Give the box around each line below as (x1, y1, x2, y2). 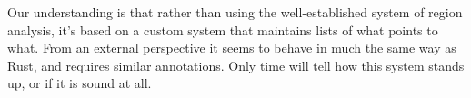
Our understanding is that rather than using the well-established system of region (7, 3, 463, 21)
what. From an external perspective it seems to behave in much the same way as (7, 38, 456, 57)
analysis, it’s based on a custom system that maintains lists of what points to (7, 20, 438, 39)
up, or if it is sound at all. (7, 73, 152, 93)
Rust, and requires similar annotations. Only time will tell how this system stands (7, 55, 465, 74)
